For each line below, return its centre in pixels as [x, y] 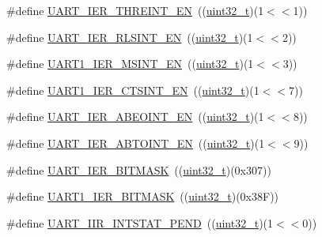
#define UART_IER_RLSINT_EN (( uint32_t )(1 [130, 37]
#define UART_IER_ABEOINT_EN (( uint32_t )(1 [135, 117]
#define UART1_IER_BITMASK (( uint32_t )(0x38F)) [143, 196]
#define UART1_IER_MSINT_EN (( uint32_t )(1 [130, 64]
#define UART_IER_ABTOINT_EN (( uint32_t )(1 [136, 143]
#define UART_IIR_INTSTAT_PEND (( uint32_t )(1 [140, 222]
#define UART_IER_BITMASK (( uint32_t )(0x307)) [139, 169]
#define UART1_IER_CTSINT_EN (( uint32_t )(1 [133, 90]
